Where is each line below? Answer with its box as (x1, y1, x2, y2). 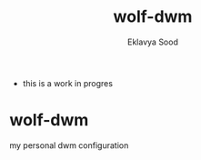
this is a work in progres (22, 77, 114, 88)
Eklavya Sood (126, 36, 179, 47)
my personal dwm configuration (9, 139, 129, 151)
